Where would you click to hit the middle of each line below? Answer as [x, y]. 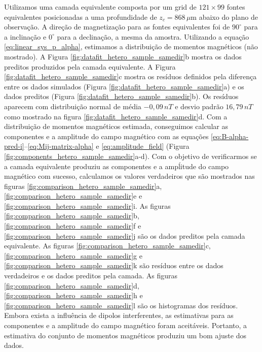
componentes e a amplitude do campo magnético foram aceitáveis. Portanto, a [126, 325]
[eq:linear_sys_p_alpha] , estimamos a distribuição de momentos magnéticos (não [131, 46]
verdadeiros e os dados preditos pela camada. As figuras [91, 276]
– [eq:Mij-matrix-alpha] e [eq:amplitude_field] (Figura [107, 146]
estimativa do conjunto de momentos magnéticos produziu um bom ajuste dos [125, 335]
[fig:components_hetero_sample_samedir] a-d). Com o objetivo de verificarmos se [130, 156]
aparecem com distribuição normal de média [73, 106]
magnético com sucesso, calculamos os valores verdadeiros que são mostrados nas [129, 176]
